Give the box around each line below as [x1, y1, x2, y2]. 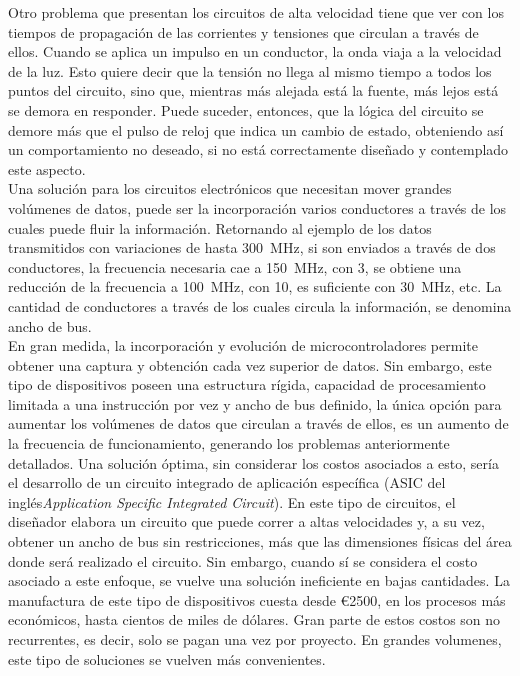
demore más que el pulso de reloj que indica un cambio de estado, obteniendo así [8, 119, 504, 140]
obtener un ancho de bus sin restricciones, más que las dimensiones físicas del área [8, 531, 512, 552]
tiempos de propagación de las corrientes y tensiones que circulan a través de [8, 21, 479, 42]
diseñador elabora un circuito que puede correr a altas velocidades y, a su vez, [8, 511, 485, 532]
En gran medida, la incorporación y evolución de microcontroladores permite [8, 335, 478, 356]
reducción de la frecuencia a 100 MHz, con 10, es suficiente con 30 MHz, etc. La [8, 276, 502, 297]
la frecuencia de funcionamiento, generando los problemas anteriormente [8, 433, 450, 454]
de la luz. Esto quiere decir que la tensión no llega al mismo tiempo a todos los [8, 60, 492, 81]
